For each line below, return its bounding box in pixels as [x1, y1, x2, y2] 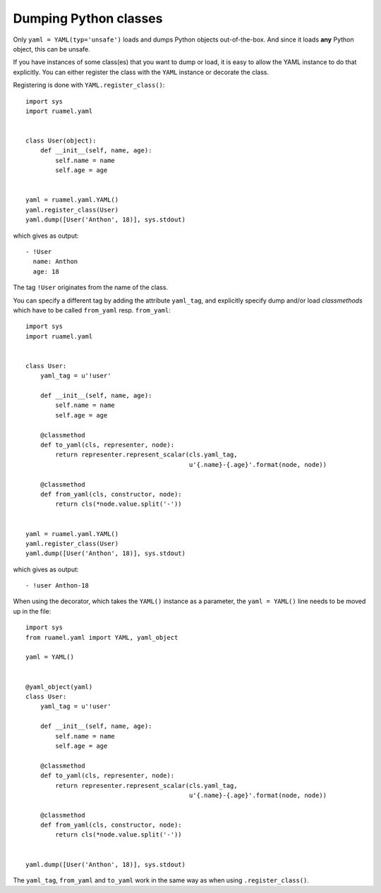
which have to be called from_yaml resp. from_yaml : [13, 305, 171, 314]
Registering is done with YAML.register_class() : [13, 81, 165, 90]
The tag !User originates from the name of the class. [13, 283, 169, 292]
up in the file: [13, 607, 52, 615]
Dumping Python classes [13, 11, 163, 26]
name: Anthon [32, 257, 78, 266]
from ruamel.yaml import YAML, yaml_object [25, 633, 179, 641]
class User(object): [25, 137, 97, 145]
